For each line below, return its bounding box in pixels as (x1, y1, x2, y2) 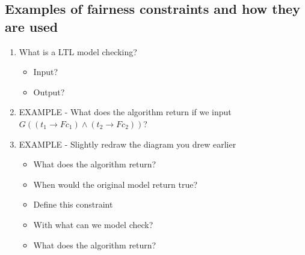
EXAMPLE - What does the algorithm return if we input (19, 106, 232, 118)
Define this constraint (33, 198, 113, 211)
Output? (33, 85, 65, 98)
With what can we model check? (33, 218, 153, 230)
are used (5, 17, 58, 35)
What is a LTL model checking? (19, 45, 137, 58)
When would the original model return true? (33, 178, 198, 190)
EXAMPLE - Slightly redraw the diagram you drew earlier (19, 137, 236, 150)
